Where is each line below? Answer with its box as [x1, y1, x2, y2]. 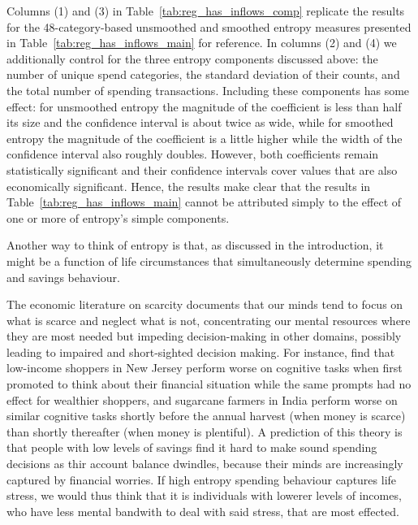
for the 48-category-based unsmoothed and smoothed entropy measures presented [6, 18, 412, 35]
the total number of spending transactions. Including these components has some [6, 81, 410, 98]
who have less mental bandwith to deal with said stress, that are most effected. [6, 502, 399, 519]
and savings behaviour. [6, 268, 120, 285]
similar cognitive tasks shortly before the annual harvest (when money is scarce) [6, 407, 406, 424]
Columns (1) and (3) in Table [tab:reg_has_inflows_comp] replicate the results [6, 2, 405, 19]
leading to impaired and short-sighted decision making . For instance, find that [6, 343, 395, 360]
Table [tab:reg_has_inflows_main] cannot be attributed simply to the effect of [6, 193, 402, 210]
